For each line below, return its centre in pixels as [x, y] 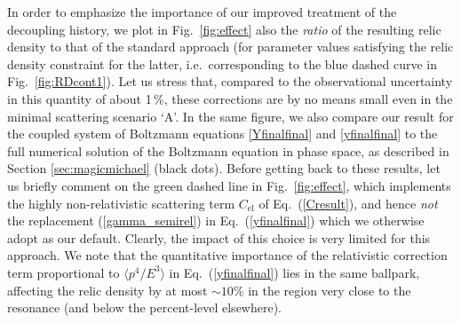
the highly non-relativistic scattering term [121, 203]
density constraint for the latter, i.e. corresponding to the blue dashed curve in [222, 63]
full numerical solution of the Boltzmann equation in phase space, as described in [228, 150]
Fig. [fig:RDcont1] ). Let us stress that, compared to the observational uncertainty [230, 81]
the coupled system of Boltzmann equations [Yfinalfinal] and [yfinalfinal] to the [223, 134]
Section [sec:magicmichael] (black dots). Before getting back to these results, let [224, 168]
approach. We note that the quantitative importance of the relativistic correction [227, 255]
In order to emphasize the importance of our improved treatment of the [202, 12]
